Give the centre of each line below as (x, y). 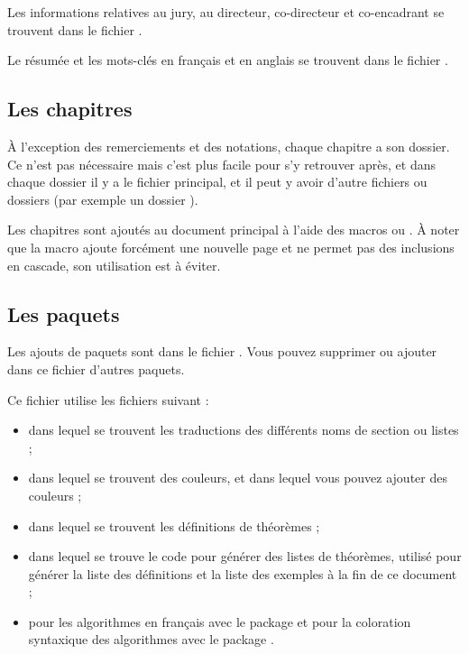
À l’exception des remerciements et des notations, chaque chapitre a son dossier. (229, 146)
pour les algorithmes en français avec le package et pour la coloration (220, 621)
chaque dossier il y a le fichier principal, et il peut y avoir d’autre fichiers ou (217, 182)
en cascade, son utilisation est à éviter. (114, 265)
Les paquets (64, 313)
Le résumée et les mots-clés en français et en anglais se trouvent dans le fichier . (228, 60)
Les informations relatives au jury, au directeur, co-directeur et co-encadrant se (226, 12)
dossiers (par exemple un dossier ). (103, 199)
